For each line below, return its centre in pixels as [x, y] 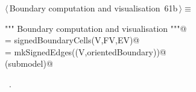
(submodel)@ [29, 63]
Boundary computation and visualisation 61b [93, 8]
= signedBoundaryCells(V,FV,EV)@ [72, 40]
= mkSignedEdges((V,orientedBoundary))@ [86, 51]
